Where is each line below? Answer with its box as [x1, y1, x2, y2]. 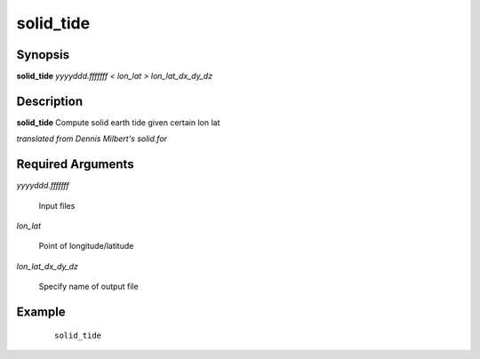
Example [16, 305, 66, 320]
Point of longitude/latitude [38, 241, 134, 251]
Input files [38, 200, 76, 211]
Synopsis [16, 47, 70, 62]
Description [16, 93, 84, 108]
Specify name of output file [38, 281, 139, 292]
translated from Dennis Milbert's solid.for [16, 133, 168, 144]
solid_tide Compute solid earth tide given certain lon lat [16, 116, 220, 128]
